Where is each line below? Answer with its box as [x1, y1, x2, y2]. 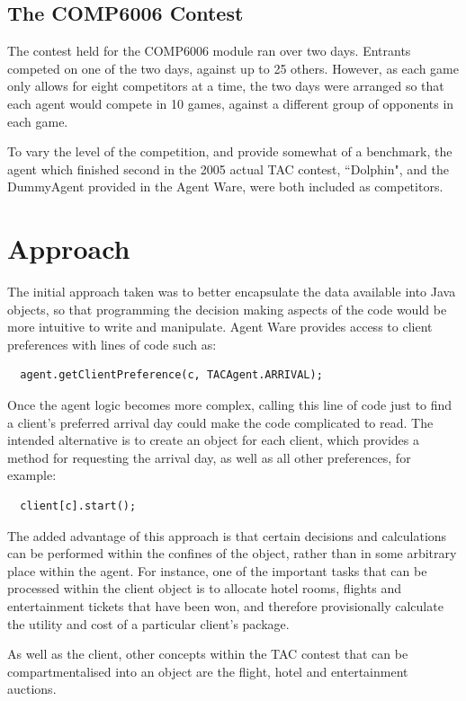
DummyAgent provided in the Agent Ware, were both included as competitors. [7, 177, 444, 196]
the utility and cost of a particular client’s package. [7, 614, 290, 633]
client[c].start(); [20, 500, 137, 513]
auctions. [7, 679, 57, 698]
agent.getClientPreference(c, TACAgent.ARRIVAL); [20, 368, 323, 382]
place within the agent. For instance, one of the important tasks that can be [7, 561, 427, 580]
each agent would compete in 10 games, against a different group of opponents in [7, 93, 454, 112]
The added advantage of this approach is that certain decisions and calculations [7, 526, 447, 545]
